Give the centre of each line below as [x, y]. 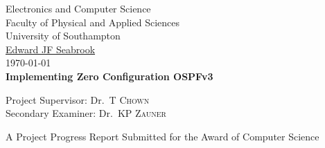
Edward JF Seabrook [51, 49]
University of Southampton [63, 36]
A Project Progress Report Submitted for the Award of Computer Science [162, 136]
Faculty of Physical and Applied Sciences [93, 22]
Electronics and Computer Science [78, 8]
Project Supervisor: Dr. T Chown [78, 99]
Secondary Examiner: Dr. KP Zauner [86, 113]
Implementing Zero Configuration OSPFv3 [109, 76]
